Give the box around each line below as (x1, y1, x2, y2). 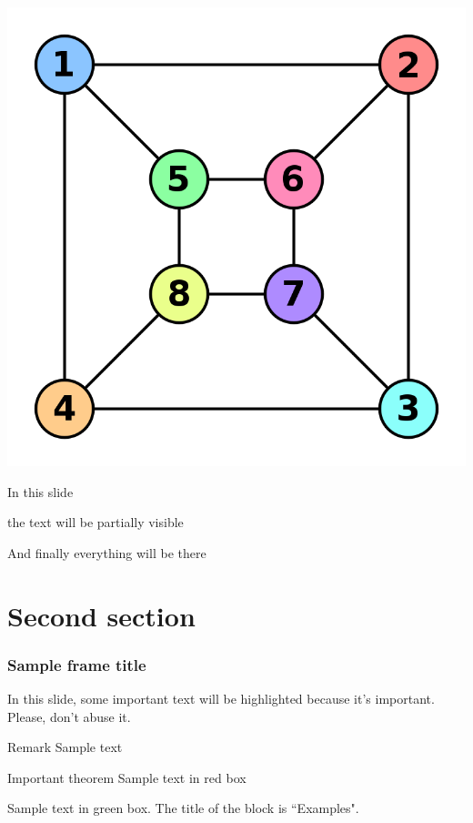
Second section (7, 596, 196, 634)
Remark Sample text (7, 737, 123, 757)
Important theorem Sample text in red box (7, 767, 247, 787)
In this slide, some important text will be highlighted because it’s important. (7, 688, 435, 707)
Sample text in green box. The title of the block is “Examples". (7, 798, 359, 818)
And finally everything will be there (7, 543, 206, 562)
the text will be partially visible (7, 513, 184, 532)
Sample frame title (7, 653, 146, 676)
